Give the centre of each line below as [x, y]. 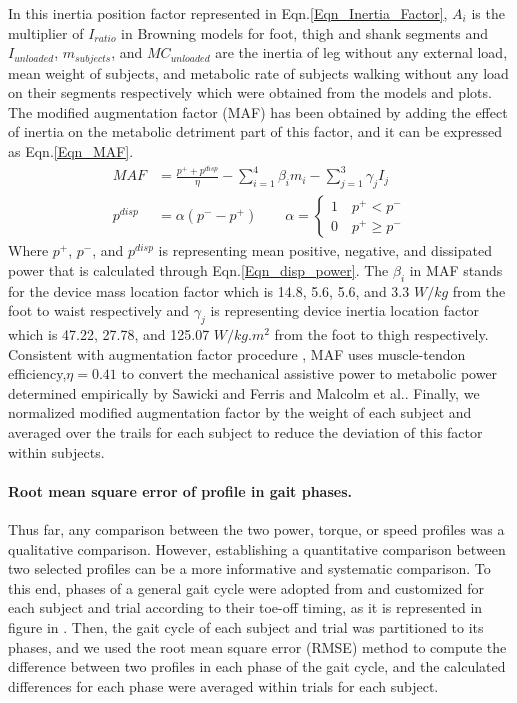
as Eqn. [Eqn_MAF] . [71, 151]
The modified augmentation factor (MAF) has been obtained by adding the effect [258, 111]
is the [488, 13]
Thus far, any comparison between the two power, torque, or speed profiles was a [256, 529]
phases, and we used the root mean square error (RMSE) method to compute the [257, 646]
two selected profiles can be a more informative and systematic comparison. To [249, 568]
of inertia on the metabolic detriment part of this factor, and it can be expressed [255, 131]
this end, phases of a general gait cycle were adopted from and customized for [246, 587]
